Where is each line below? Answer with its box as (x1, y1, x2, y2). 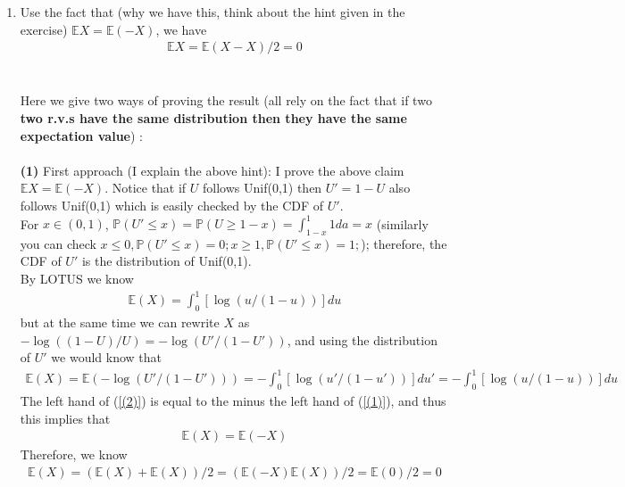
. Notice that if (104, 178, 187, 197)
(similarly (376, 214, 429, 233)
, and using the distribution (287, 330, 437, 349)
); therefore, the (361, 234, 447, 252)
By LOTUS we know (20, 269, 134, 288)
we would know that (51, 348, 162, 367)
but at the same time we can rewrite (20, 312, 220, 331)
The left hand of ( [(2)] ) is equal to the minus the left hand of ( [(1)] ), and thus (20, 392, 446, 410)
